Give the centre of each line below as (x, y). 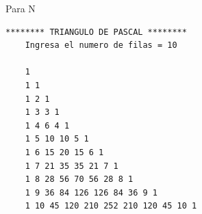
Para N (21, 8)
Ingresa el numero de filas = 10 (101, 45)
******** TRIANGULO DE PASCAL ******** (96, 32)
